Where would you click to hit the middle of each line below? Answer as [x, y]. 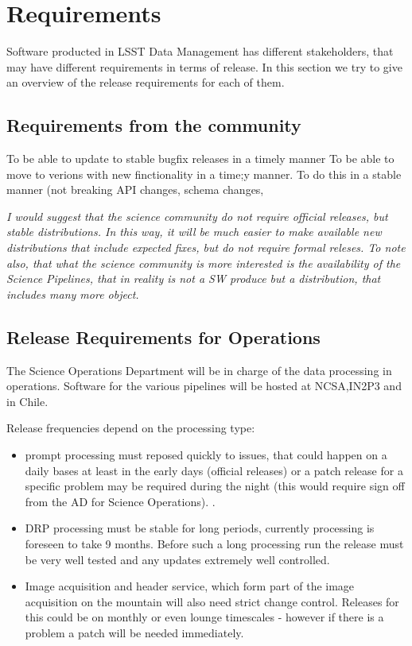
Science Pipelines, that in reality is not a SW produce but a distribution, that [194, 279]
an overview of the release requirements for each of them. [146, 82]
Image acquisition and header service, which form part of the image [190, 586]
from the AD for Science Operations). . [120, 501]
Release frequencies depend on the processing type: [131, 428]
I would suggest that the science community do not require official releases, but [197, 216]
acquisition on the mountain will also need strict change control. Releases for [212, 601]
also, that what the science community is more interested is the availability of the [204, 263]
